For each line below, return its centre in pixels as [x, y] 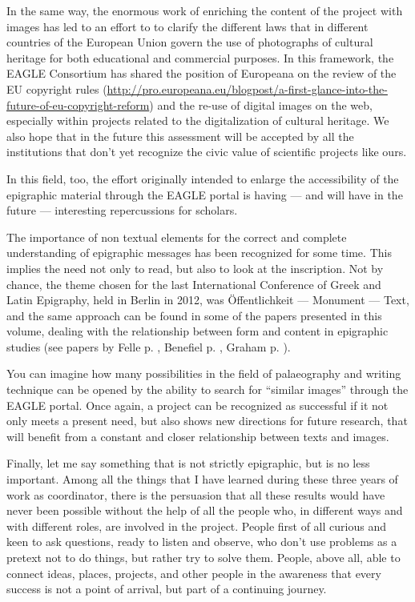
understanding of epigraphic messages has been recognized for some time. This [199, 253]
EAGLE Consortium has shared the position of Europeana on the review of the [201, 73]
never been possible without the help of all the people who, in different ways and [205, 510]
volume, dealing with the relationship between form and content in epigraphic [197, 331]
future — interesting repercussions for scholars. [122, 210]
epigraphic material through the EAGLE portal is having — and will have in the [205, 194]
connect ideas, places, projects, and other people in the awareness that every [194, 573]
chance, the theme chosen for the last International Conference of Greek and [194, 284]
